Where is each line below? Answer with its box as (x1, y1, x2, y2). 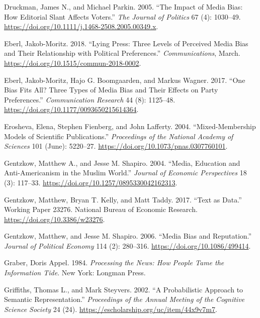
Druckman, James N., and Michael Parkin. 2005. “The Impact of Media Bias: (4, 2, 243, 12)
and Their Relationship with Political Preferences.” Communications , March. (4, 48, 240, 58)
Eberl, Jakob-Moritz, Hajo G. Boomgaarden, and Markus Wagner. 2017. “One (4, 74, 245, 85)
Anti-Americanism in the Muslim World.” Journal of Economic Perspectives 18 (4, 167, 247, 178)
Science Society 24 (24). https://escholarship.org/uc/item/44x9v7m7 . (4, 303, 217, 314)
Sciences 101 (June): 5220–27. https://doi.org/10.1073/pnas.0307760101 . (4, 141, 228, 151)
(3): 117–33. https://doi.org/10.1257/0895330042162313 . (4, 177, 178, 187)
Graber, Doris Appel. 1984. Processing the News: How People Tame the (4, 257, 224, 268)
